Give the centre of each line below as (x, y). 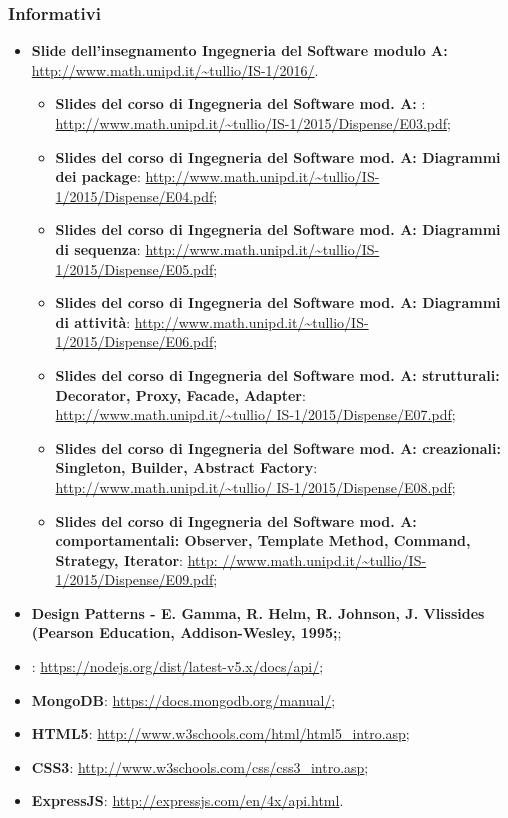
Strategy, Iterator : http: (136, 559)
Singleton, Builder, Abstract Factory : (186, 467)
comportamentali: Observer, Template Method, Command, (263, 540)
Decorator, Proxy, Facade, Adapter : (180, 394)
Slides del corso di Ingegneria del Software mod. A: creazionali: (278, 447)
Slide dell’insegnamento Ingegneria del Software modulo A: (239, 50)
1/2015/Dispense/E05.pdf (134, 268)
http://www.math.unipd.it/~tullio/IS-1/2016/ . (175, 69)
